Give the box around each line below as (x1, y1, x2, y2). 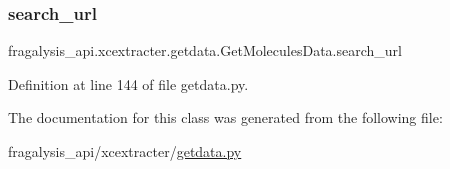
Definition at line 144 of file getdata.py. (8, 73, 249, 94)
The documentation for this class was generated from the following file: (8, 107, 443, 128)
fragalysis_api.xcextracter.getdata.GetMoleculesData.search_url (8, 40, 402, 61)
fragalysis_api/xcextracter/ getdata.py (8, 141, 242, 161)
